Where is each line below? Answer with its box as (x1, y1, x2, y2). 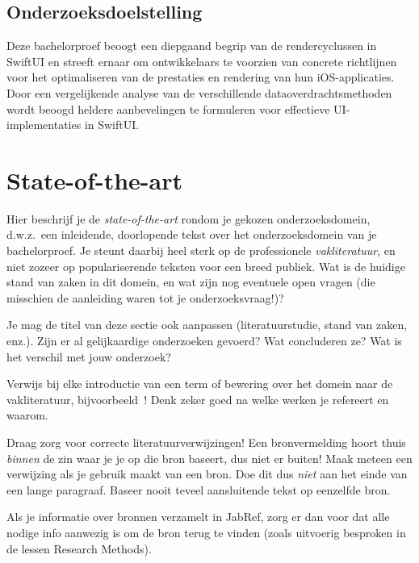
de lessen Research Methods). (6, 540, 152, 557)
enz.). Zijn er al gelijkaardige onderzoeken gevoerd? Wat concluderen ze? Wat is (6, 332, 402, 349)
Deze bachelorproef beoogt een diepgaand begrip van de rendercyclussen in (6, 37, 377, 54)
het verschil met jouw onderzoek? (6, 348, 171, 365)
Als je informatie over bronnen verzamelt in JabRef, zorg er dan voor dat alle (6, 508, 390, 525)
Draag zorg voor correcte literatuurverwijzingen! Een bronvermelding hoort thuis (6, 434, 406, 451)
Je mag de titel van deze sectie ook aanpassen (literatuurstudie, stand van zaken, (6, 316, 408, 333)
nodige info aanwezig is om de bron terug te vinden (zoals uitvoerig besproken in (6, 523, 406, 540)
